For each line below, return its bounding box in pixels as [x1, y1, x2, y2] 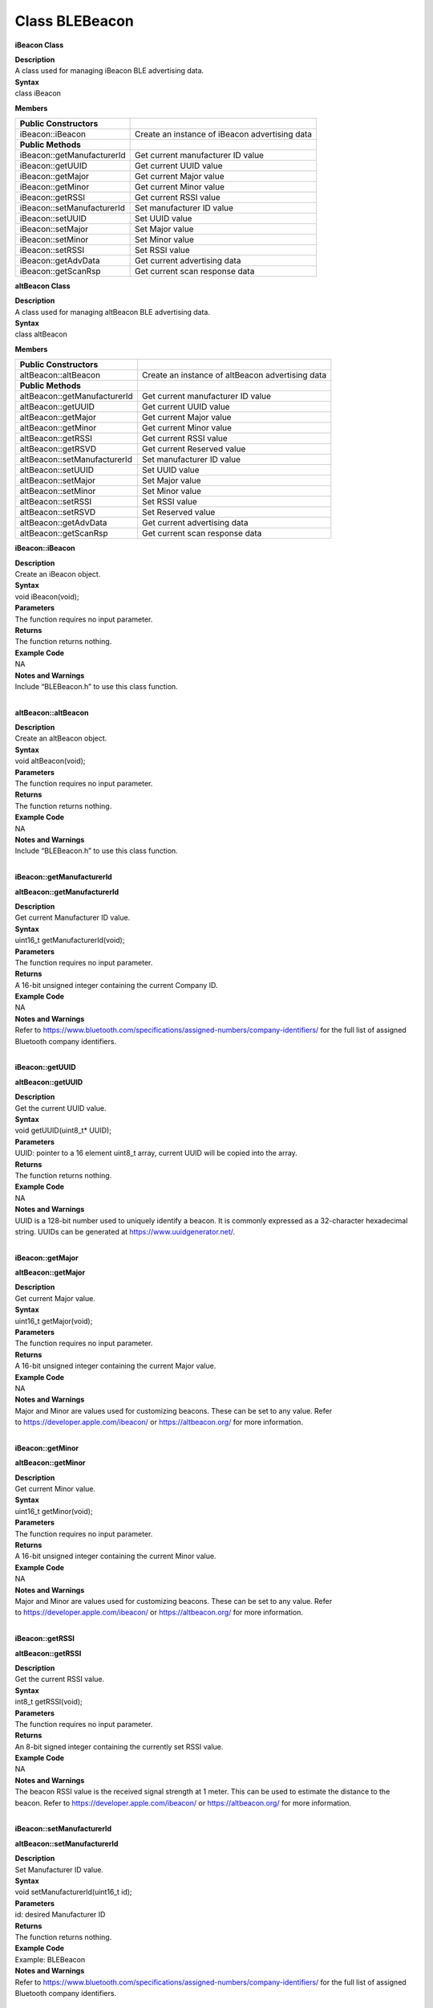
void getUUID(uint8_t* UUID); [14, 1125, 112, 1136]
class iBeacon [14, 88, 62, 98]
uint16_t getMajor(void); [14, 1316, 93, 1325]
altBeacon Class [14, 281, 71, 291]
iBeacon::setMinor [19, 234, 89, 245]
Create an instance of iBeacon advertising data [135, 129, 313, 140]
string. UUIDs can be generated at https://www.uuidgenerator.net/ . [14, 1226, 236, 1236]
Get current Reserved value [141, 443, 246, 455]
